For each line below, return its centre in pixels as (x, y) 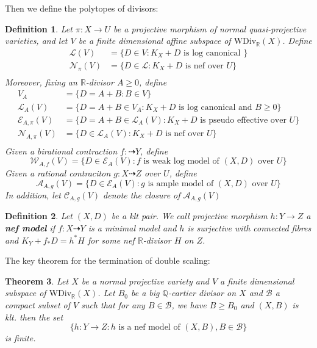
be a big (145, 293)
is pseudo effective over (243, 120)
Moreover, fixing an (41, 82)
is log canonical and (215, 107)
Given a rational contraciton (58, 172)
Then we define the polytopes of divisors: (82, 8)
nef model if (30, 228)
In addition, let (33, 194)
